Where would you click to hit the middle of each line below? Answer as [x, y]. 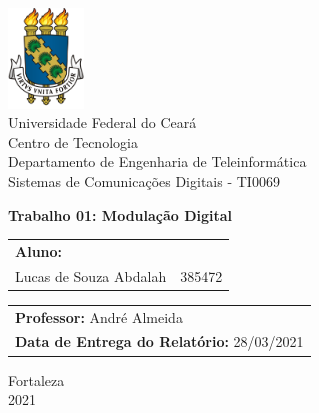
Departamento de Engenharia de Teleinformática [157, 161]
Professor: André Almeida [99, 316]
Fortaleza [36, 379]
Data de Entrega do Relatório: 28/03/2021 [159, 341]
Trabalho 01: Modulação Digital [120, 214]
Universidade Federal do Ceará [102, 122]
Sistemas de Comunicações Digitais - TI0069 [144, 181]
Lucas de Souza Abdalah [91, 275]
